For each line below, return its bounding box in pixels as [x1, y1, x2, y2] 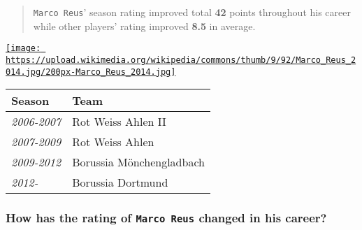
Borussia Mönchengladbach [72, 154, 205, 171]
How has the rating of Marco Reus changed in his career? [6, 209, 327, 227]
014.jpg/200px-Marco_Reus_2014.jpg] [6, 66, 176, 77]
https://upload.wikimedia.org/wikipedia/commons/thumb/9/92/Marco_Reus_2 [6, 55, 356, 65]
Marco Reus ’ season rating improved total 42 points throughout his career [33, 5, 351, 19]
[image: [6, 43, 41, 54]
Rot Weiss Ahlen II [72, 113, 166, 130]
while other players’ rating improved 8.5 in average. [33, 18, 256, 33]
